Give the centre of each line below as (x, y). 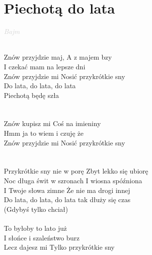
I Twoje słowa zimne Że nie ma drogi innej (67, 190)
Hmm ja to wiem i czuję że (44, 133)
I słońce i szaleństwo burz (42, 237)
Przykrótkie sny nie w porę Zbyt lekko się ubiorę (76, 171)
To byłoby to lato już (35, 228)
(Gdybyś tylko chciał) (36, 209)
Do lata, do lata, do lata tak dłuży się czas (67, 199)
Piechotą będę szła (31, 95)
